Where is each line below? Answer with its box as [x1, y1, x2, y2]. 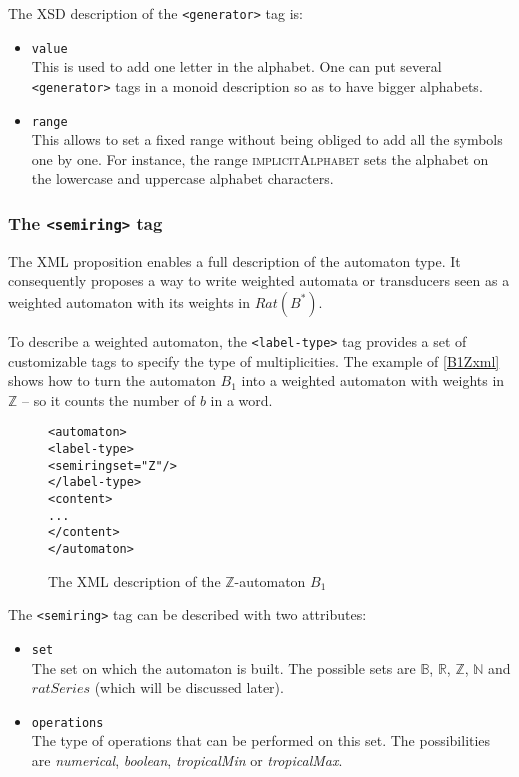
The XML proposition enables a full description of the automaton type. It [8, 250, 461, 271]
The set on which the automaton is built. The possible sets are [31, 657, 416, 678]
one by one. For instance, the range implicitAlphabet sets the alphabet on [31, 148, 489, 169]
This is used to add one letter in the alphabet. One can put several [31, 56, 442, 77]
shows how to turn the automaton [8, 370, 216, 391]
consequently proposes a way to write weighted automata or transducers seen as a [8, 270, 510, 291]
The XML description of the [48, 570, 221, 591]
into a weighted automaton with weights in [241, 370, 505, 391]
